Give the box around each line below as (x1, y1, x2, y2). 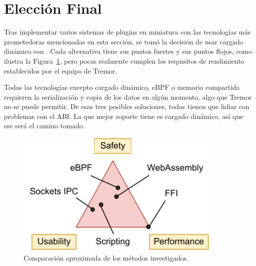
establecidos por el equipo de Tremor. (4, 65, 117, 76)
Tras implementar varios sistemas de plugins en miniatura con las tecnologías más (4, 27, 251, 37)
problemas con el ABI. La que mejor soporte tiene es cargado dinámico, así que (4, 111, 243, 121)
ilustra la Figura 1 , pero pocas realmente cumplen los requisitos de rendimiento (4, 55, 245, 66)
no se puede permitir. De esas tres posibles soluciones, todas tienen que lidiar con (4, 101, 250, 112)
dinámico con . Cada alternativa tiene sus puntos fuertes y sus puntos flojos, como (4, 46, 252, 56)
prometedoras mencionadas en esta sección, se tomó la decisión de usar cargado (4, 36, 243, 46)
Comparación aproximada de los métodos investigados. (24, 253, 189, 263)
